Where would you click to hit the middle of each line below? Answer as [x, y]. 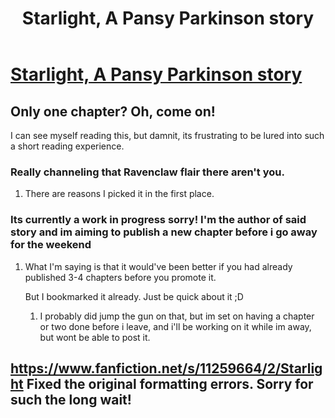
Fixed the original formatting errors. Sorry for [170, 383]
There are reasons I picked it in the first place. [119, 194]
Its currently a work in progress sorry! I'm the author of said [158, 220]
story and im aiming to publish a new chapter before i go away [164, 232]
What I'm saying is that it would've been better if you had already [158, 266]
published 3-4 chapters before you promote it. [120, 277]
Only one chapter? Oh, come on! [113, 111]
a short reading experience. [67, 146]
